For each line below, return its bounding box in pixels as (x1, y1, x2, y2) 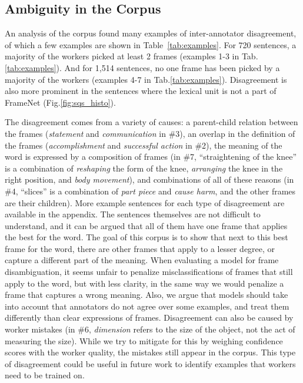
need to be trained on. (5, 369, 85, 381)
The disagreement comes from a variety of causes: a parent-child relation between (5, 116, 298, 128)
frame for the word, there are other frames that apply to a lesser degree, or (5, 242, 275, 254)
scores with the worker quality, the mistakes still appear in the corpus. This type (5, 346, 296, 358)
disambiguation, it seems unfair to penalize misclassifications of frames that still (5, 266, 293, 278)
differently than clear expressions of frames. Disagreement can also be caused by (5, 311, 294, 324)
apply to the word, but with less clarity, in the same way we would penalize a (5, 277, 284, 289)
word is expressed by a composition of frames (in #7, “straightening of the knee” (5, 150, 297, 163)
